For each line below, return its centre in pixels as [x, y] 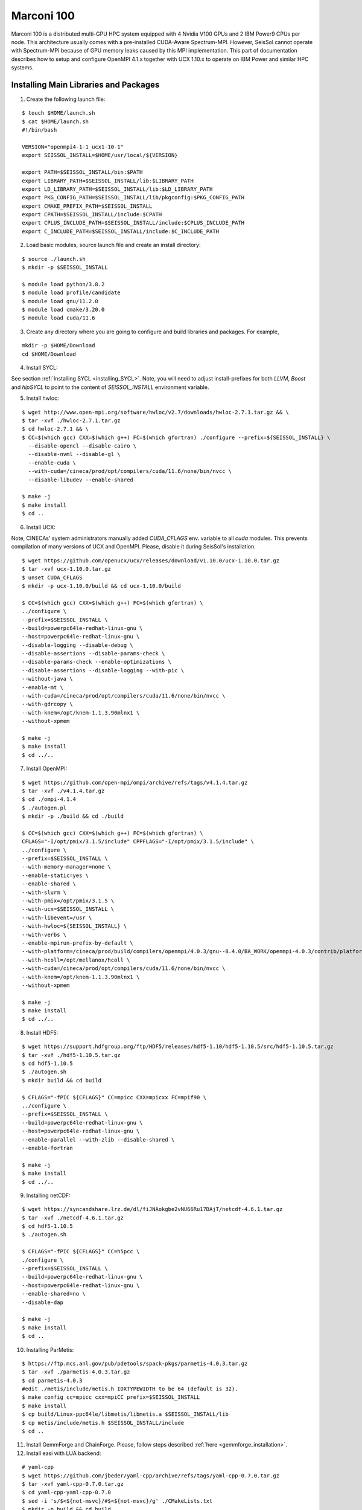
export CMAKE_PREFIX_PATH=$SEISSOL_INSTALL [87, 206]
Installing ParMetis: [50, 1349]
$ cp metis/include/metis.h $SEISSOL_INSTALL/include [103, 1423]
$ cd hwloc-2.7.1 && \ [56, 429]
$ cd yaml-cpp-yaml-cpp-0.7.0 [67, 1492]
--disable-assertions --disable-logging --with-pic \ [103, 670]
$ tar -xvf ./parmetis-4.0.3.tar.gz [76, 1372]
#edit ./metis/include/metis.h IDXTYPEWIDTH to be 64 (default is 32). [130, 1389]
